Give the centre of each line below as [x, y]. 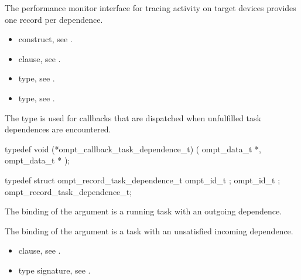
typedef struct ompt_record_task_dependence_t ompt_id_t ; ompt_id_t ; [143, 180]
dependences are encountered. [58, 129]
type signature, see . [54, 270]
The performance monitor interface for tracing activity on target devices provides [150, 8]
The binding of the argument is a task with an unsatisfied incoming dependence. [149, 231]
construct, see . [45, 39]
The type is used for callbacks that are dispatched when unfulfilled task [133, 117]
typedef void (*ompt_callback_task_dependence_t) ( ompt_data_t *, [133, 148]
